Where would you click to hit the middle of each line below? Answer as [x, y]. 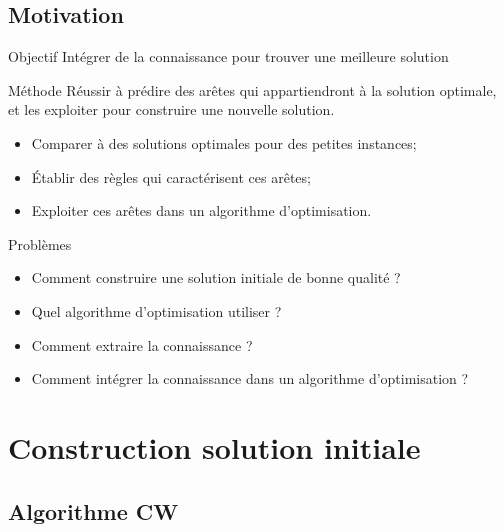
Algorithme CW [93, 510]
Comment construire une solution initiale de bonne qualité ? [216, 277]
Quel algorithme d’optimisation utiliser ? [156, 310]
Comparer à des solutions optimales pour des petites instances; [224, 142]
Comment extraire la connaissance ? [142, 344]
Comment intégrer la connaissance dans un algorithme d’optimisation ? [250, 378]
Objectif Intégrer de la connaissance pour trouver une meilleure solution [228, 56]
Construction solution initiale [214, 446]
